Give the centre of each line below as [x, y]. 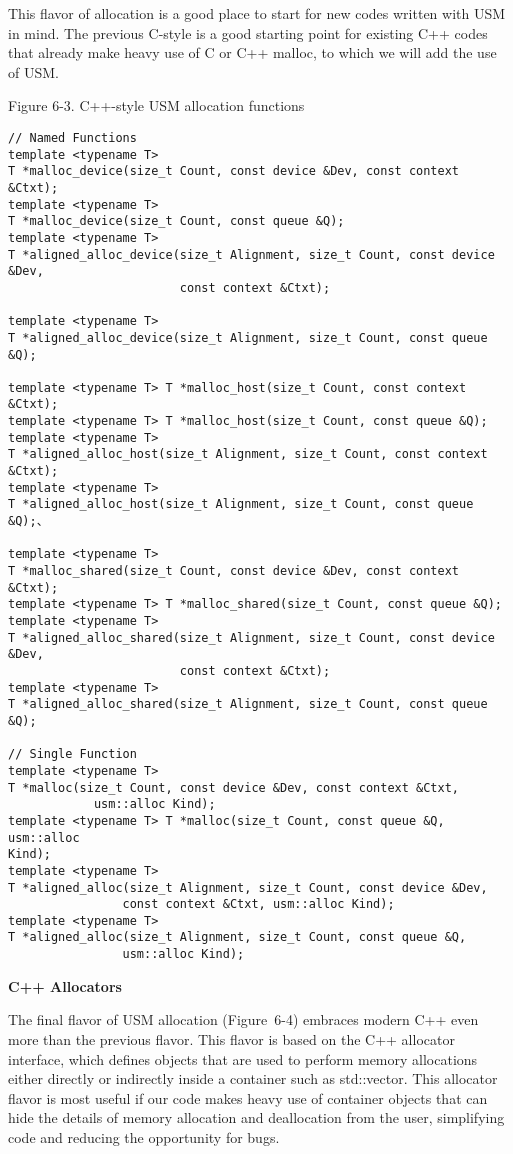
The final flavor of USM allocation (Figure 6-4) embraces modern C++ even [243, 1019]
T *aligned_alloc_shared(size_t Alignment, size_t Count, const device [251, 637]
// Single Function [72, 754]
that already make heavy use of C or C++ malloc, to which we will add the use [252, 52]
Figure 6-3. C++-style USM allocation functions [156, 105]
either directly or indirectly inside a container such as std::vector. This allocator [253, 1078]
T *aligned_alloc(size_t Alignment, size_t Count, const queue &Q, [237, 937]
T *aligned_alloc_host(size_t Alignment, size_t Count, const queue [241, 504]
